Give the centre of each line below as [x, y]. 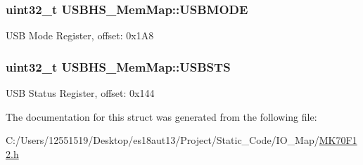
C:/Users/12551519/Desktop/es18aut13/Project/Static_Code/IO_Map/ [163, 140]
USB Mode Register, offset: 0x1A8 [80, 35]
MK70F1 [338, 140]
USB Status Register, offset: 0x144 [80, 93]
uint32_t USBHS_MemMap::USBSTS [118, 66]
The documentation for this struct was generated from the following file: [161, 116]
